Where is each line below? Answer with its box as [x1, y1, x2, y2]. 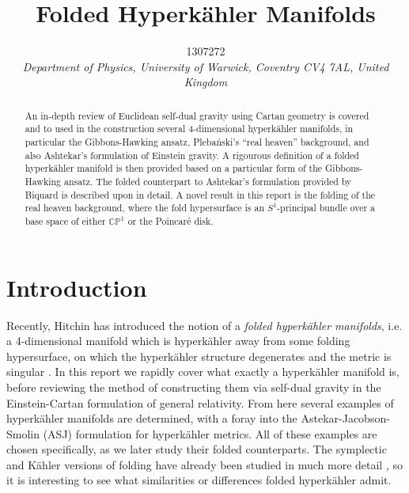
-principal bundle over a [277, 201, 376, 214]
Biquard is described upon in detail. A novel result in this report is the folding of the [25, 188, 376, 201]
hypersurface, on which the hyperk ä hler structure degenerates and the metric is [6, 347, 392, 364]
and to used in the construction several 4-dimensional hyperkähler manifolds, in [25, 122, 354, 135]
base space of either [25, 214, 106, 227]
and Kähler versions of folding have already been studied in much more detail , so [6, 456, 403, 472]
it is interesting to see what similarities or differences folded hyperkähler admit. [6, 472, 392, 488]
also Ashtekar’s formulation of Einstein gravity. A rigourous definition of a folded [25, 148, 359, 161]
